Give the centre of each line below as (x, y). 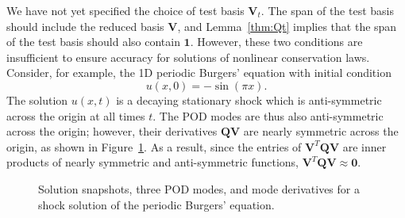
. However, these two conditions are (276, 42)
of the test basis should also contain (93, 42)
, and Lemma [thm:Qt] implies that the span (287, 26)
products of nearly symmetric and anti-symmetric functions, (152, 162)
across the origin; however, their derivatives (112, 131)
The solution (37, 99)
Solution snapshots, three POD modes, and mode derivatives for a (199, 188)
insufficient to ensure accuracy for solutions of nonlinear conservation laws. (188, 57)
